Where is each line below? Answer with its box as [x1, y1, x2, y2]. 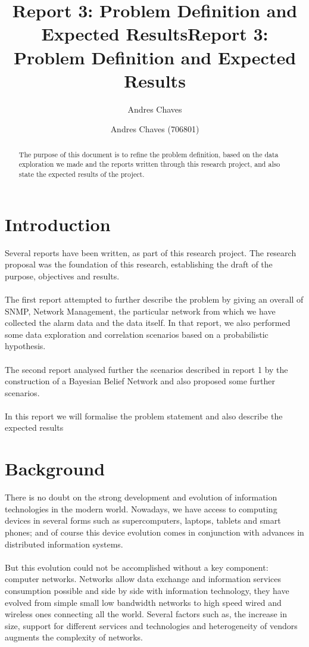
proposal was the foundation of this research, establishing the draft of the [5, 258, 273, 270]
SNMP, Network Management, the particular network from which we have [5, 304, 276, 317]
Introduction [5, 211, 111, 236]
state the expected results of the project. [18, 169, 145, 179]
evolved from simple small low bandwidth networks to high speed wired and [5, 596, 282, 608]
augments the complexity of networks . [5, 631, 143, 643]
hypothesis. [5, 340, 46, 352]
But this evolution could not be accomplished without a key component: [5, 561, 269, 573]
